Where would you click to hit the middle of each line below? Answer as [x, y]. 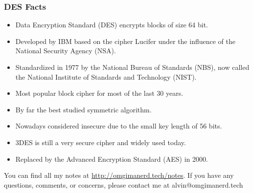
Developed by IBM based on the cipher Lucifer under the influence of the [125, 41]
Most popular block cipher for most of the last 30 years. [99, 93]
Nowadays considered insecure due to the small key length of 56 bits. [119, 126]
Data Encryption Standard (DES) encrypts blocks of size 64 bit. [112, 25]
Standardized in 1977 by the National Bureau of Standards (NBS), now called [132, 67]
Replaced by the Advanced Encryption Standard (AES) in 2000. [112, 159]
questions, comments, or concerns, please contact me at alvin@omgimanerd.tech [124, 184]
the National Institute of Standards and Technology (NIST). [106, 76]
